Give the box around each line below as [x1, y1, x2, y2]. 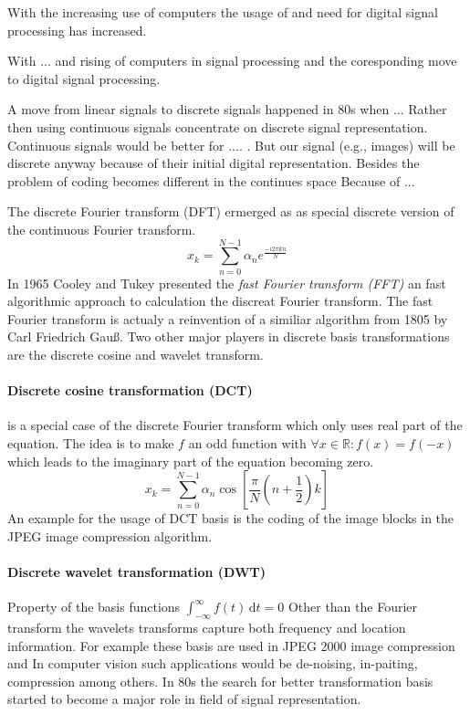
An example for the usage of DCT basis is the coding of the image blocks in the [7, 509, 454, 528]
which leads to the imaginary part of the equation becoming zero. [7, 451, 374, 470]
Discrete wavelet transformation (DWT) [7, 562, 266, 581]
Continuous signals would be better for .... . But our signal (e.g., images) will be [7, 135, 455, 154]
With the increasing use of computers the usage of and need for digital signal [7, 3, 438, 21]
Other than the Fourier [287, 597, 418, 616]
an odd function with [188, 434, 307, 453]
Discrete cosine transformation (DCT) [7, 381, 253, 400]
